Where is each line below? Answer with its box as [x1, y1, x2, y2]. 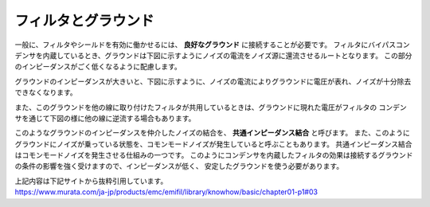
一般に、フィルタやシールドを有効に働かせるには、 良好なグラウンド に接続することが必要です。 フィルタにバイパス [14, 40, 397, 49]
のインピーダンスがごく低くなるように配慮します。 [14, 62, 182, 72]
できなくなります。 [14, 88, 77, 97]
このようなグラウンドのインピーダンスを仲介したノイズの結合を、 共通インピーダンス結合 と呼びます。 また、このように [14, 128, 410, 138]
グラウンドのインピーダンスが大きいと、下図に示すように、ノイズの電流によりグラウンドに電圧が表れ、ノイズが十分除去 [14, 76, 412, 86]
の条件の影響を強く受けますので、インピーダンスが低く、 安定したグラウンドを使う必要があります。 [14, 162, 344, 171]
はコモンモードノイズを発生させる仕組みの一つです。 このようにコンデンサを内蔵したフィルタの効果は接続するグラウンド [14, 150, 413, 160]
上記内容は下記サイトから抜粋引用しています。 [14, 176, 168, 186]
